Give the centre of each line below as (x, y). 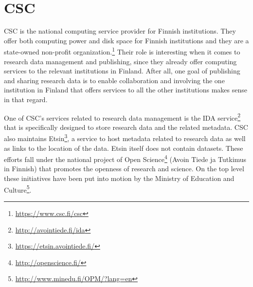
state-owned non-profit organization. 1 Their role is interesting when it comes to (122, 51)
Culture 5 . (18, 189)
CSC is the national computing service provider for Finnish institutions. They (120, 31)
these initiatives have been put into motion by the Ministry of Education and (119, 178)
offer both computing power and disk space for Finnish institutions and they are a (126, 40)
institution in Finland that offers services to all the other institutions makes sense (126, 90)
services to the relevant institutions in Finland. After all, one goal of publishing (122, 71)
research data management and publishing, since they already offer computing (120, 61)
